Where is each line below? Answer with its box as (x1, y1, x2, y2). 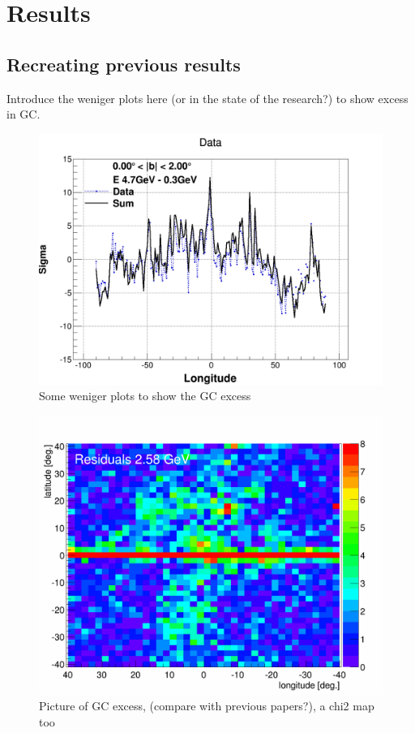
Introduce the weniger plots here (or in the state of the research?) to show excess (6, 89, 409, 106)
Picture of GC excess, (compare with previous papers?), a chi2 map (39, 697, 374, 714)
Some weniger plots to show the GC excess (39, 387, 251, 404)
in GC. (6, 106, 41, 123)
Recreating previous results (6, 51, 241, 76)
